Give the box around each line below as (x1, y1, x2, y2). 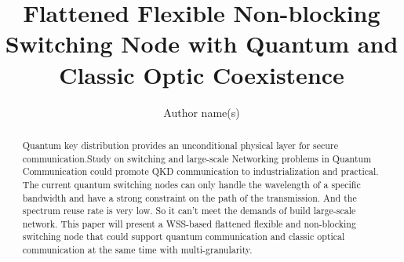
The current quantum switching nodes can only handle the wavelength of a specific (22, 177, 361, 191)
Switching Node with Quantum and (5, 27, 399, 60)
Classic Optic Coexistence (59, 58, 344, 90)
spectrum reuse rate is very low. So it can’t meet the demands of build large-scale (22, 204, 356, 217)
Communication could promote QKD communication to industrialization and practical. (22, 165, 379, 178)
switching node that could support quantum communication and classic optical (22, 230, 345, 243)
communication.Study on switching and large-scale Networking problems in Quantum (22, 151, 372, 165)
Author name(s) (163, 104, 240, 120)
